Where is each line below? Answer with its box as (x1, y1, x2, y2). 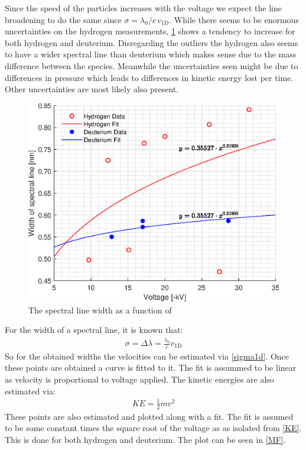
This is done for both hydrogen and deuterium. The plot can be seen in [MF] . (5, 433, 286, 445)
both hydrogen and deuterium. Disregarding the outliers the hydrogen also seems (5, 36, 298, 48)
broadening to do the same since (5, 13, 122, 25)
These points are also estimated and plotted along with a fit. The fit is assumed (5, 410, 294, 422)
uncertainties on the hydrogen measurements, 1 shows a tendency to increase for (5, 25, 295, 37)
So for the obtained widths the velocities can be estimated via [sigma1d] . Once (5, 349, 289, 362)
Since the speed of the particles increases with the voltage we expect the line (5, 2, 282, 14)
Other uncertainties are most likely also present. (5, 83, 179, 95)
